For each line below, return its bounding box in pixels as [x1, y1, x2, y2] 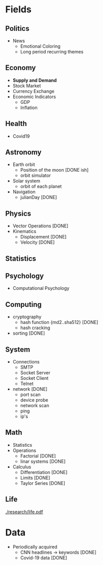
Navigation [12, 189, 36, 195]
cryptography [12, 314, 42, 320]
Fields [5, 4, 32, 15]
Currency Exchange [12, 88, 55, 94]
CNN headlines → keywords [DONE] [20, 549, 97, 555]
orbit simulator [20, 172, 51, 178]
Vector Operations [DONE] [12, 223, 69, 229]
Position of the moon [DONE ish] [20, 167, 89, 173]
